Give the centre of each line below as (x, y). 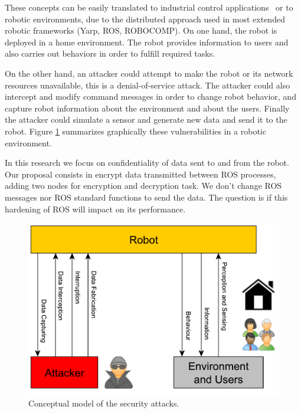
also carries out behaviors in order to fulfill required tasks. (110, 53)
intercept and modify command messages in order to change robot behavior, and (150, 96)
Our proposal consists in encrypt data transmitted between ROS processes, (140, 174)
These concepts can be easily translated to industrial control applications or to (149, 7)
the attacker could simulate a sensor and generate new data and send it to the (146, 119)
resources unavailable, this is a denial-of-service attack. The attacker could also (148, 85)
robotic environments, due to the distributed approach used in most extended (145, 19)
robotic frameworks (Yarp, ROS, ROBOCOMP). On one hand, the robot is (141, 30)
